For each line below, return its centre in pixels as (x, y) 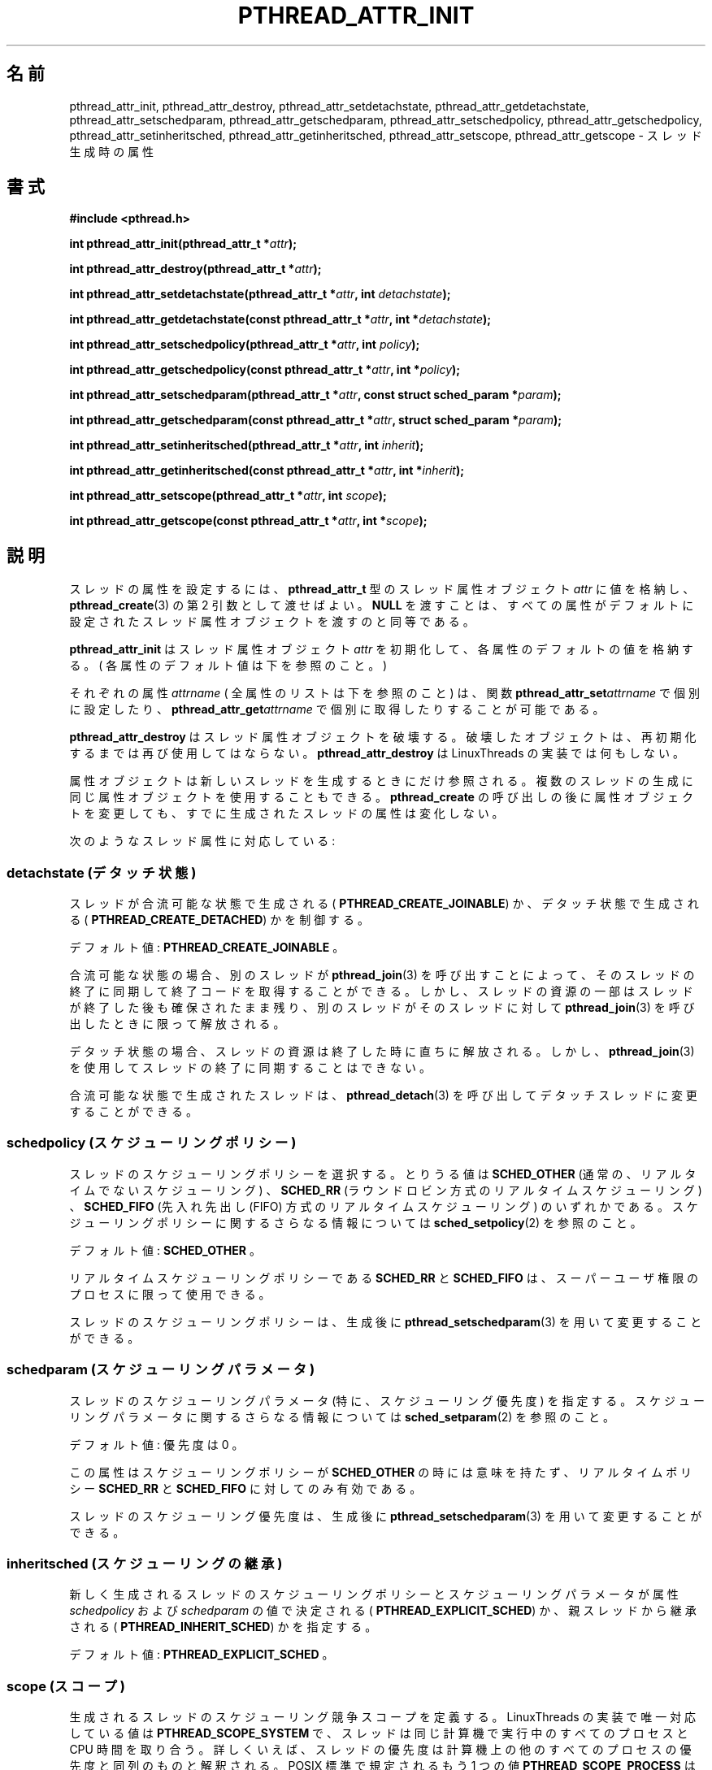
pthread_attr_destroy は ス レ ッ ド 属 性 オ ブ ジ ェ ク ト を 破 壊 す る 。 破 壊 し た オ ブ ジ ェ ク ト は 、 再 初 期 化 (383, 737)
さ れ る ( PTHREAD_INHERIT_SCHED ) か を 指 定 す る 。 (223, 1627)
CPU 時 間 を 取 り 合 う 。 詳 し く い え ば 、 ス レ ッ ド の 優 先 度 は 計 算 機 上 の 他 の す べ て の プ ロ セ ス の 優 (380, 1750)
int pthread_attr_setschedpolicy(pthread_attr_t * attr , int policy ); (245, 345)
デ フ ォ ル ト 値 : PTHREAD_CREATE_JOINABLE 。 (207, 948)
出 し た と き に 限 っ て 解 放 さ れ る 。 (177, 1024)
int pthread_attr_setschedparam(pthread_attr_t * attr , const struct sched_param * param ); (315, 395)
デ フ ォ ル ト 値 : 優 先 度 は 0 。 (156, 1444)
